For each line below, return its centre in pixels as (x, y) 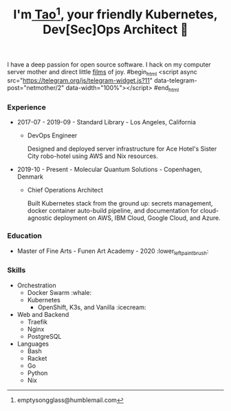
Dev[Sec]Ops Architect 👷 (115, 29)
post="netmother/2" (36, 88)
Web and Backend (43, 314)
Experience (26, 107)
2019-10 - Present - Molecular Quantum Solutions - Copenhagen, (110, 170)
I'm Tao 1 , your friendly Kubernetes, (115, 13)
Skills (16, 270)
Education (25, 236)
